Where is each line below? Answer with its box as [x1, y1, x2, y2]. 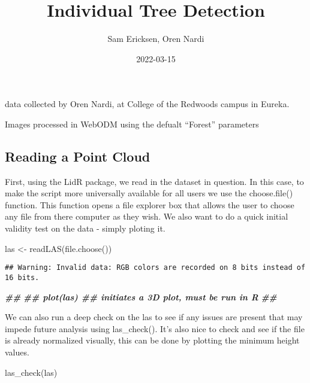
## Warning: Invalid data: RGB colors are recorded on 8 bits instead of [5, 263, 306, 272]
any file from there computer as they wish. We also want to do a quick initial [5, 210, 288, 223]
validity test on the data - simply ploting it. [5, 222, 165, 235]
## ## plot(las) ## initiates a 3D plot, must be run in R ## [5, 290, 277, 303]
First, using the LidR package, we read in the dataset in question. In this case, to [5, 175, 304, 187]
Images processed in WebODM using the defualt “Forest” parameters [5, 117, 259, 130]
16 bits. [5, 273, 40, 282]
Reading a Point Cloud [5, 147, 151, 165]
